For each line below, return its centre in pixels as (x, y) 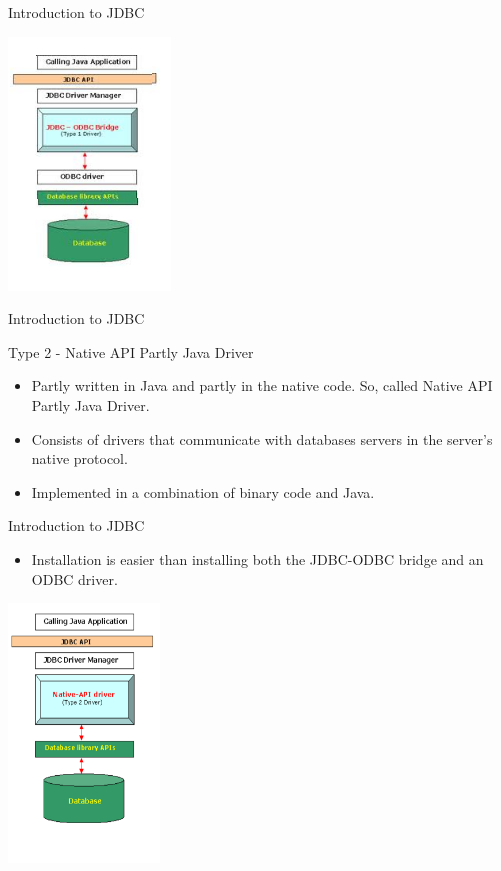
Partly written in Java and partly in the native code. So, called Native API (262, 385)
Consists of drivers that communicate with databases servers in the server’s (262, 438)
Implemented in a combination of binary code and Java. (203, 491)
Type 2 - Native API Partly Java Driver (131, 351)
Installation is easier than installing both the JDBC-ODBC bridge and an (257, 558)
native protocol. (79, 458)
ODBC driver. (74, 578)
